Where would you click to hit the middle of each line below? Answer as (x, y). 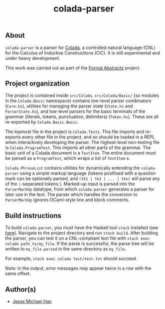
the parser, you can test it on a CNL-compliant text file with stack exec (78, 238)
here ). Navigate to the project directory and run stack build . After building (82, 233)
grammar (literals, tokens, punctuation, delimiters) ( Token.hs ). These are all (82, 117)
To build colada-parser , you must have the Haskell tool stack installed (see (82, 227)
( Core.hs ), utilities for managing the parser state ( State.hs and (69, 106)
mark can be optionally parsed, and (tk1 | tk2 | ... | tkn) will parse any (83, 178)
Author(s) (21, 289)
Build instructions (33, 215)
